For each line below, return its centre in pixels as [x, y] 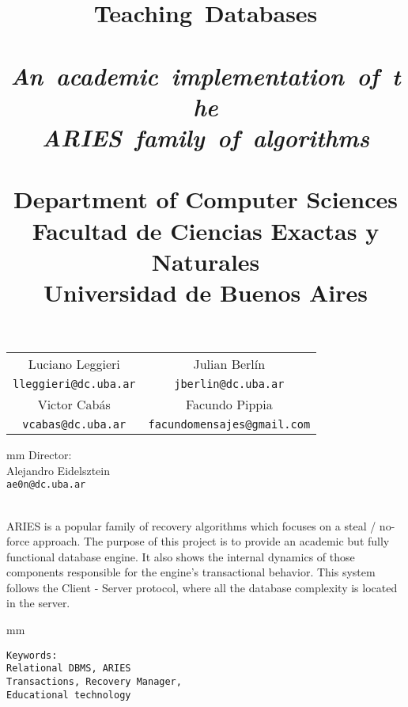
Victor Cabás [74, 405]
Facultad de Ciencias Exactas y [206, 230]
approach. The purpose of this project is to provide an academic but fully [211, 541]
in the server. [38, 603]
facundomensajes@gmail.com [229, 425]
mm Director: [39, 455]
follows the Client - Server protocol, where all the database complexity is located [202, 587]
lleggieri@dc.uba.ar [74, 384]
